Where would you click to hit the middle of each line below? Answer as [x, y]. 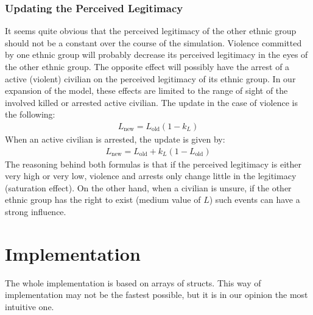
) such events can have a [255, 200]
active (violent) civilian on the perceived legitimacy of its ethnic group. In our [150, 78]
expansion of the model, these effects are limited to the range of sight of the [146, 90]
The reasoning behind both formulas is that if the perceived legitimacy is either [153, 164]
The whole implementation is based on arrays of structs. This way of [133, 282]
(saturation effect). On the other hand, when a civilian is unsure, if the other [148, 187]
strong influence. [36, 211]
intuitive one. [30, 306]
